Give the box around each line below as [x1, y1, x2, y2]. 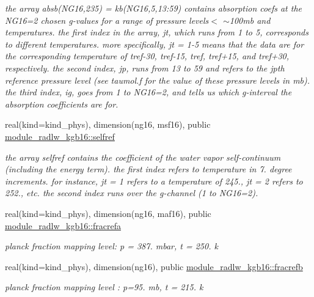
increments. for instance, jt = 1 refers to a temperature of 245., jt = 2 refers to [5, 174, 303, 187]
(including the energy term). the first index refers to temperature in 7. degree [5, 163, 292, 175]
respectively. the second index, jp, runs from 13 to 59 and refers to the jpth [5, 61, 285, 74]
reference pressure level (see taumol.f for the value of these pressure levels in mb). [5, 73, 310, 86]
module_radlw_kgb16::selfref [5, 130, 115, 142]
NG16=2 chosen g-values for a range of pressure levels [5, 13, 209, 26]
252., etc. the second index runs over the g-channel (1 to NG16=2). [5, 186, 258, 199]
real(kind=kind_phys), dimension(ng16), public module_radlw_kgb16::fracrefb [5, 260, 303, 273]
